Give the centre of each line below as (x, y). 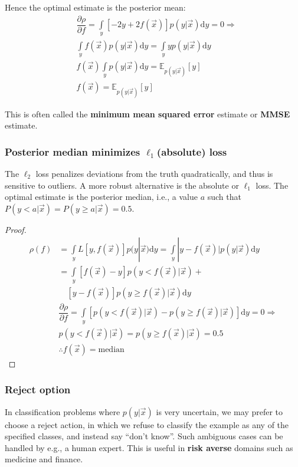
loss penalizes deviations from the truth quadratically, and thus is (154, 173)
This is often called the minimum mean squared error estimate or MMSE (148, 114)
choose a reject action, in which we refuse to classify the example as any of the (147, 424)
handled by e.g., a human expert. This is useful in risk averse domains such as (149, 447)
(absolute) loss (192, 151)
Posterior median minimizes (73, 151)
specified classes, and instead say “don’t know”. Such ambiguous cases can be (144, 436)
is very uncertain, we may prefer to (220, 411)
